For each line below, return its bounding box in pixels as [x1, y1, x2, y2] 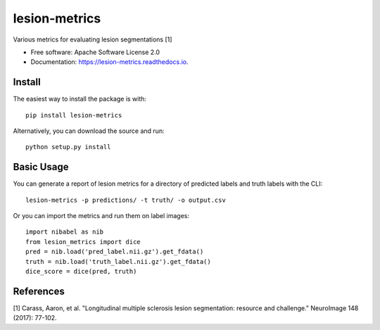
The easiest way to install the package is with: [13, 95, 147, 103]
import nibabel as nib [25, 228, 104, 236]
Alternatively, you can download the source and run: [13, 127, 165, 135]
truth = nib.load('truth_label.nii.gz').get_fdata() [25, 258, 211, 265]
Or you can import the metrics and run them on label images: [13, 212, 190, 220]
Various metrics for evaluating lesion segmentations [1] [13, 35, 172, 44]
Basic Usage [13, 161, 69, 173]
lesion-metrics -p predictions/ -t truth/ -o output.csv [25, 196, 227, 204]
